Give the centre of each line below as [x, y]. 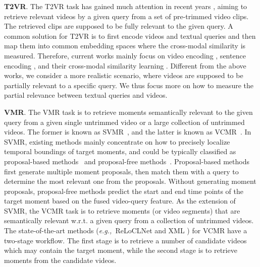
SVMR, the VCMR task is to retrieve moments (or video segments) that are [122, 210]
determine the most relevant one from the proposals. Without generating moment [130, 181]
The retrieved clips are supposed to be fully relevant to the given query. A [119, 26]
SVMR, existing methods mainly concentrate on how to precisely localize [117, 141]
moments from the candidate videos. [60, 260]
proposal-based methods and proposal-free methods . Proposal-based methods [127, 161]
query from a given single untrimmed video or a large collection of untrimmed [124, 122]
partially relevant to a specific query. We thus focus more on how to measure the [129, 85]
